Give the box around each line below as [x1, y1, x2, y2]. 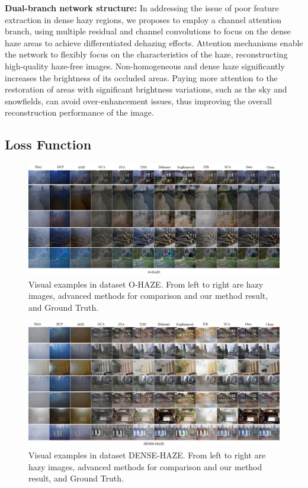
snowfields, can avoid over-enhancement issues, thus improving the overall [5, 94, 272, 107]
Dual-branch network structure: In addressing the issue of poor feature [5, 2, 279, 14]
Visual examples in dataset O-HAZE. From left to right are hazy [28, 278, 264, 290]
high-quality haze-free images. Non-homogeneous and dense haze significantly [5, 59, 285, 72]
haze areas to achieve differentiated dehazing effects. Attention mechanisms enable [5, 36, 303, 49]
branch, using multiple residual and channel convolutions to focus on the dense [5, 25, 291, 37]
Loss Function [5, 135, 92, 154]
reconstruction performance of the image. [5, 106, 154, 119]
